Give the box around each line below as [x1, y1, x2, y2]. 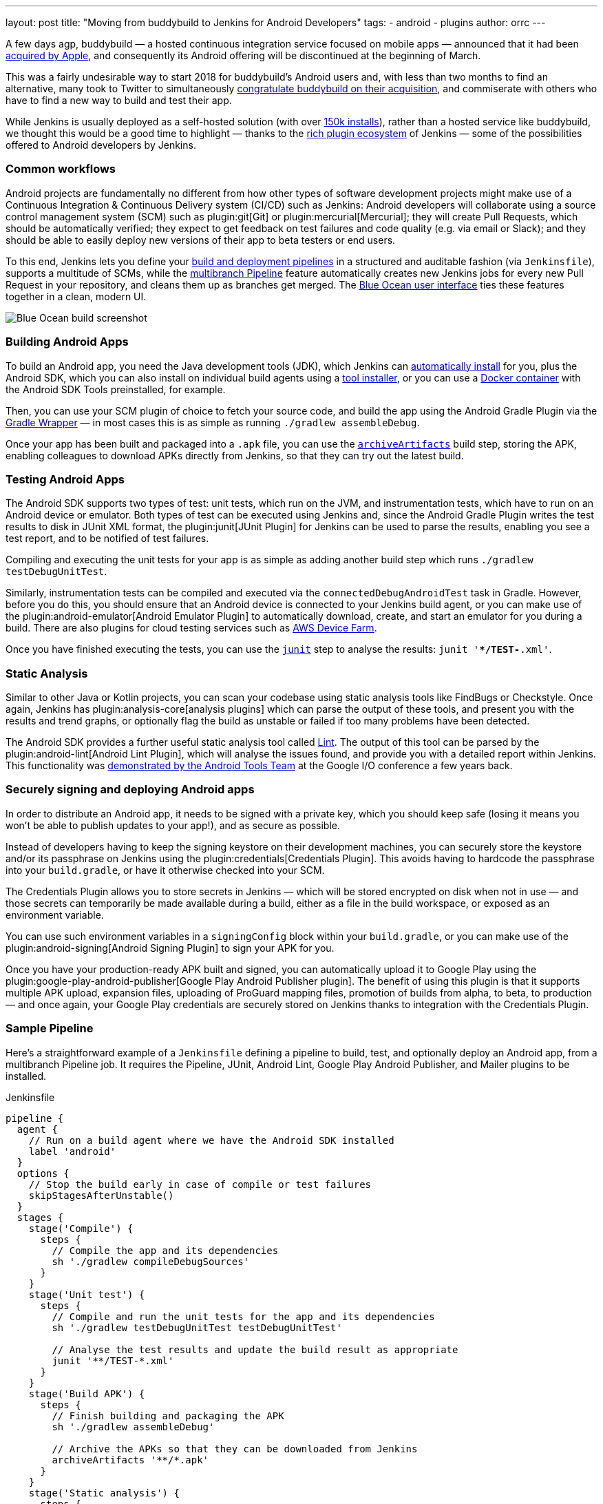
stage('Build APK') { [28, 1388, 145, 1399]
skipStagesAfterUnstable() [28, 1189, 174, 1201]
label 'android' [28, 1145, 116, 1157]
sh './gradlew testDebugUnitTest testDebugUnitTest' [52, 1322, 342, 1333]
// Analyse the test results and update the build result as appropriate [52, 1344, 458, 1355]
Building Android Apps [6, 335, 129, 349]
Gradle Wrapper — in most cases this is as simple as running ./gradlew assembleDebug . [6, 416, 420, 428]
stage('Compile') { [28, 1222, 134, 1234]
